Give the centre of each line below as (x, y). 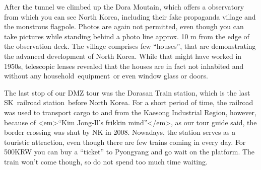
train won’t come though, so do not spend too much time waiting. (106, 161)
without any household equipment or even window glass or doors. (106, 76)
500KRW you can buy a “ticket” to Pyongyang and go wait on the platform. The (129, 152)
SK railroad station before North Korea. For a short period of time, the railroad (129, 102)
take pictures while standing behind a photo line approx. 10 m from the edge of (127, 36)
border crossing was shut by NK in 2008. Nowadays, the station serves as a (120, 132)
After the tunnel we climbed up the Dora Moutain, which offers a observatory (124, 7)
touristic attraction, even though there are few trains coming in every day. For (125, 142)
